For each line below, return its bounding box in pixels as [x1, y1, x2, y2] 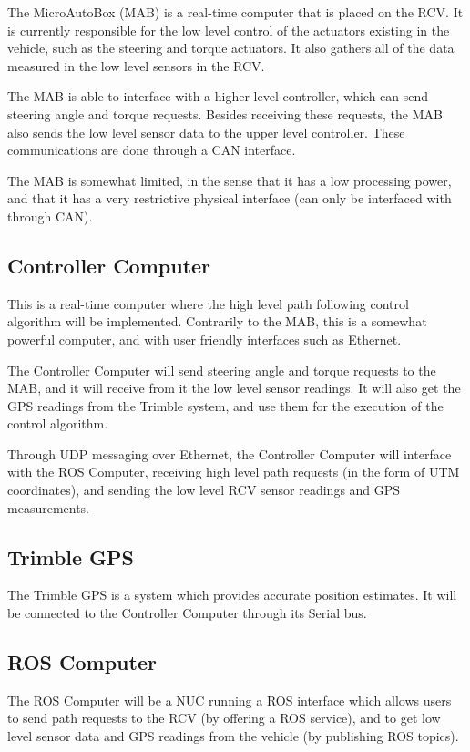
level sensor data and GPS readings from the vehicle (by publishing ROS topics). [7, 726, 459, 746]
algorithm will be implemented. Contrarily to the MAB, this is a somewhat [7, 312, 427, 331]
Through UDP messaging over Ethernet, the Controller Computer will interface [7, 444, 452, 463]
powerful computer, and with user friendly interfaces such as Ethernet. [7, 329, 402, 348]
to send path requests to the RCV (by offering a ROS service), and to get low [7, 708, 441, 727]
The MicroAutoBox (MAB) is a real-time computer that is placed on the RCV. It [7, 3, 464, 21]
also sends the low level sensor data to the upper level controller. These [7, 122, 405, 141]
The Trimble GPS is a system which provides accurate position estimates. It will [7, 585, 457, 604]
